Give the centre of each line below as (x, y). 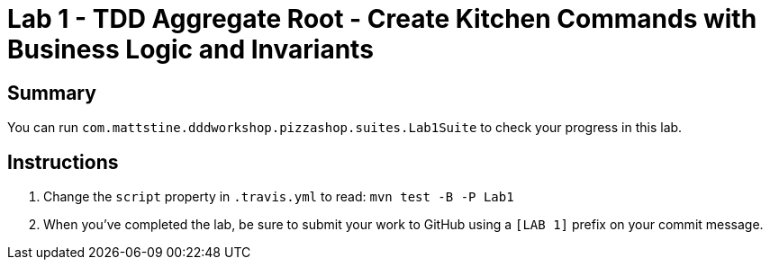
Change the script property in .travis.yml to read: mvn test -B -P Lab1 (279, 197)
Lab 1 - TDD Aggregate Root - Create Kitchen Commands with (382, 19)
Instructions (63, 162)
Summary (52, 93)
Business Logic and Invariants (190, 49)
